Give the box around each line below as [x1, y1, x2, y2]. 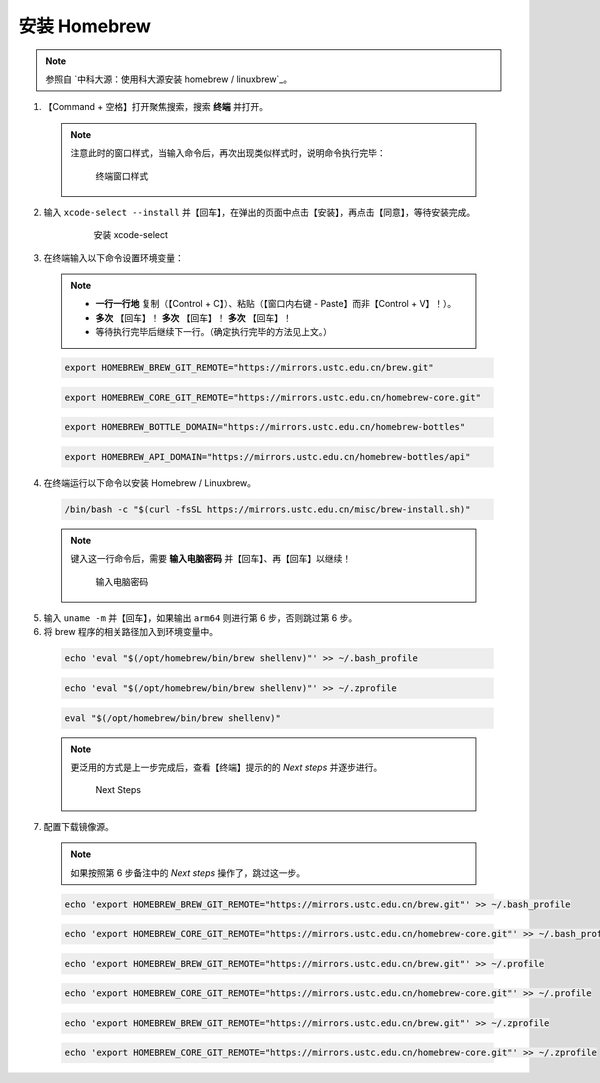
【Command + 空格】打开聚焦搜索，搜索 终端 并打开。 [43, 101, 269, 113]
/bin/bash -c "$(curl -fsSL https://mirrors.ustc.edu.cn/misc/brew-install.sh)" [64, 503, 471, 515]
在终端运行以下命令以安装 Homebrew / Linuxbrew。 [43, 476, 257, 489]
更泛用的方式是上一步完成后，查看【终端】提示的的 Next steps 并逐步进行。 [70, 761, 383, 773]
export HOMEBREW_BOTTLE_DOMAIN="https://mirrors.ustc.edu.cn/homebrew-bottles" [64, 421, 466, 433]
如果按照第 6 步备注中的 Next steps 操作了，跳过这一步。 [70, 866, 306, 879]
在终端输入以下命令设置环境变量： [43, 251, 184, 264]
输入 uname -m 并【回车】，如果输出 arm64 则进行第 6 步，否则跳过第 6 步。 [43, 612, 358, 624]
